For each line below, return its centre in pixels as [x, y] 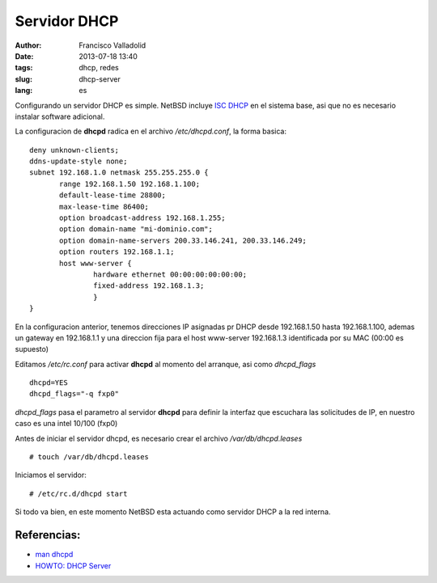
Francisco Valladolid [112, 45]
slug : [23, 79]
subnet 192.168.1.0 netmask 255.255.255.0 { [119, 173]
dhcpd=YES [49, 383]
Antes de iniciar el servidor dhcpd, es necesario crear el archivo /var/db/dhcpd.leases [159, 438]
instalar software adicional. [60, 116]
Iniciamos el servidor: [51, 475]
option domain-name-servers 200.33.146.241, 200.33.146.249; [183, 240]
